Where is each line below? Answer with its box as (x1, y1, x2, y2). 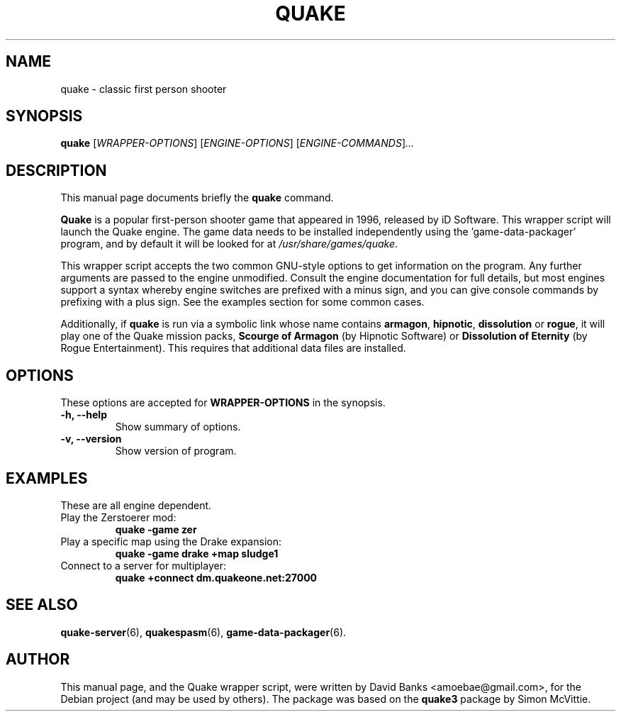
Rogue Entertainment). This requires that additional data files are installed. (60, 342, 406, 355)
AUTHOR (6, 650, 70, 669)
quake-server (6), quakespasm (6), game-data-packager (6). (60, 626, 347, 638)
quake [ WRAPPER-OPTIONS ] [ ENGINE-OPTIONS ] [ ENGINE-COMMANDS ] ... (60, 137, 415, 150)
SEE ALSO (6, 596, 78, 614)
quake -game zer (115, 523, 197, 535)
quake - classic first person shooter (60, 82, 227, 95)
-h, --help (60, 408, 107, 421)
